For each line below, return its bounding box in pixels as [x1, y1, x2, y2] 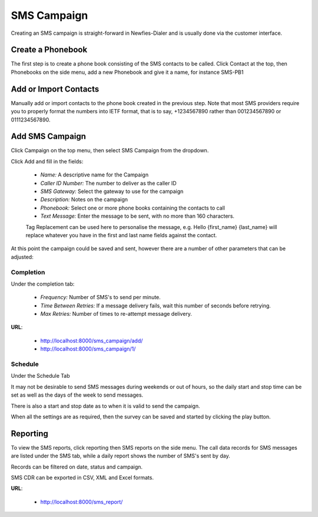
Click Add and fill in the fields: [11, 158, 84, 165]
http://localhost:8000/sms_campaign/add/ [40, 337, 143, 344]
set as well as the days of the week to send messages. [11, 391, 144, 398]
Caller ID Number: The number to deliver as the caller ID [40, 179, 177, 186]
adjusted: [11, 253, 34, 260]
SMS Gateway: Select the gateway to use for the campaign [40, 188, 184, 195]
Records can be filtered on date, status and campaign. [11, 463, 143, 470]
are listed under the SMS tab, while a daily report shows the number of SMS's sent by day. [11, 452, 230, 460]
